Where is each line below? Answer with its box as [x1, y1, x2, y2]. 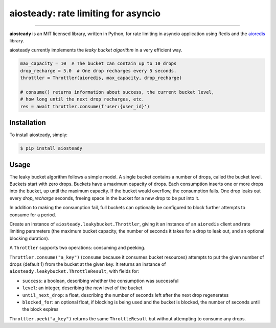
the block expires [22, 306, 59, 312]
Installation [9, 118, 46, 127]
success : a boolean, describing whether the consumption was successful [22, 277, 179, 284]
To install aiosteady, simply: [9, 132, 68, 138]
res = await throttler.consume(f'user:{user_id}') [20, 104, 150, 109]
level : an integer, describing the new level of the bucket [22, 285, 143, 291]
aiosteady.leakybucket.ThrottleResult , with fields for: [9, 268, 140, 274]
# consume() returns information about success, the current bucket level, [20, 89, 215, 95]
